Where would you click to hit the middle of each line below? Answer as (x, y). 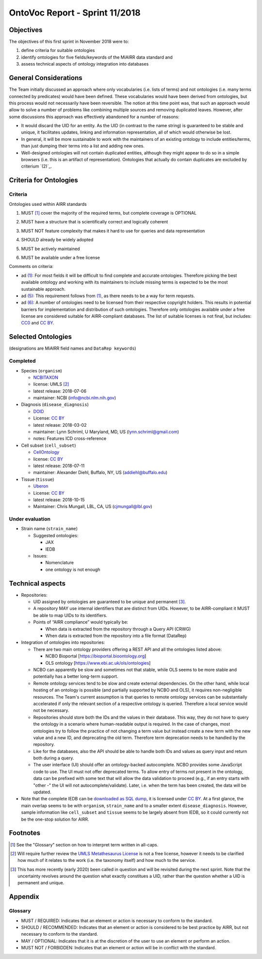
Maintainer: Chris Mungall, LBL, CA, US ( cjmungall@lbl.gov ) (93, 506)
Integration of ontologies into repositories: (63, 642)
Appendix (24, 897)
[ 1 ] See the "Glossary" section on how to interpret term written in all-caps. (84, 844)
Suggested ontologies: (56, 535)
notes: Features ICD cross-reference (70, 438)
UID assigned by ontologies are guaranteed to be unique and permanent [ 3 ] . (110, 602)
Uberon (41, 486)
